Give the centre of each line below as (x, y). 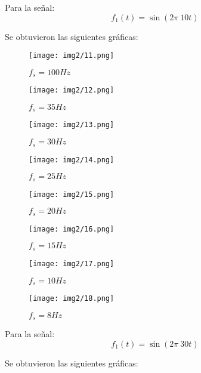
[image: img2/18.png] (72, 298)
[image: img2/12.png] (72, 90)
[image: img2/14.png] (72, 160)
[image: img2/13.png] (72, 125)
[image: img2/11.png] (72, 56)
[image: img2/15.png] (72, 194)
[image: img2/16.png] (72, 229)
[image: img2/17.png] (72, 263)
